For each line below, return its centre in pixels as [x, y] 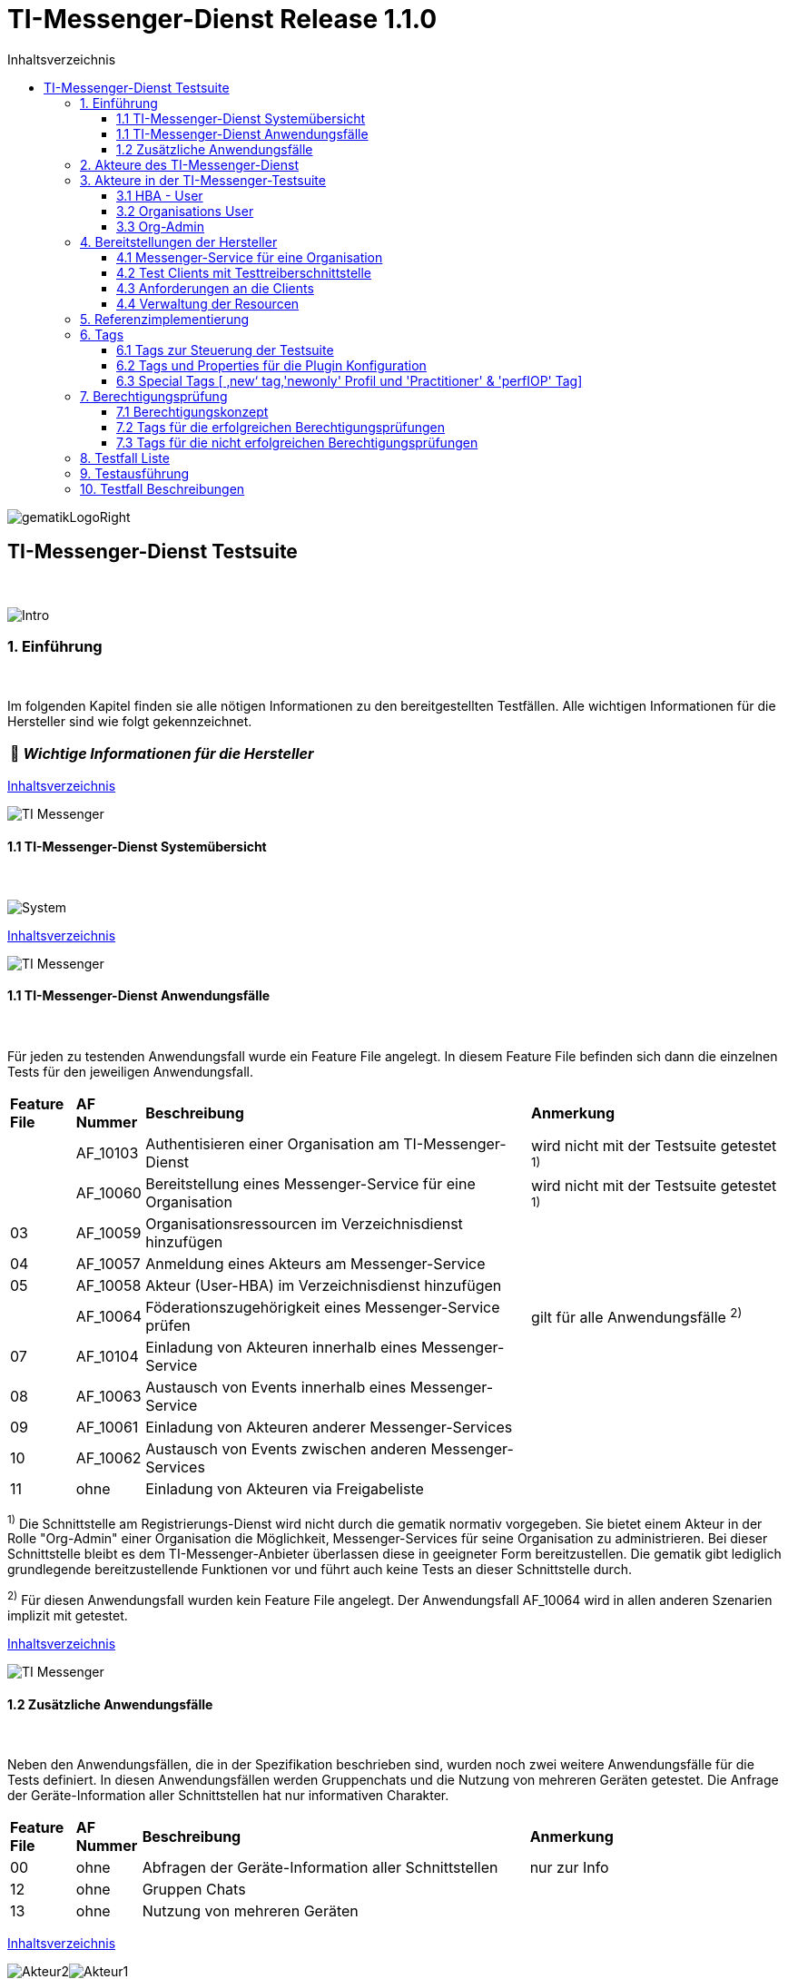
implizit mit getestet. [68, 1616]
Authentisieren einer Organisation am [272, 1143]
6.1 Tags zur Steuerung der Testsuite [225, 350]
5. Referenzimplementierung [165, 319]
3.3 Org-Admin [161, 226]
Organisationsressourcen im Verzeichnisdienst [304, 1223]
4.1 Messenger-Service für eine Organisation [250, 257]
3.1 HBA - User [160, 195]
